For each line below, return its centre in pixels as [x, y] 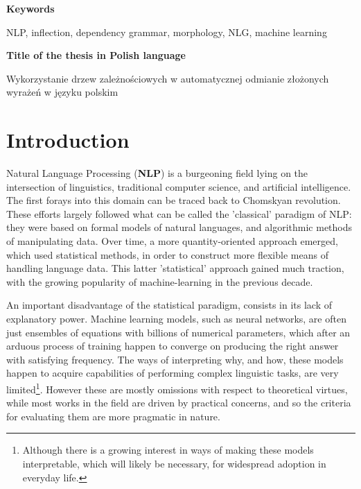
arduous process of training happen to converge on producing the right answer [173, 346]
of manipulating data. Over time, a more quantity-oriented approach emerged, [172, 241]
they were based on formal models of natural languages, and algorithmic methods [179, 227]
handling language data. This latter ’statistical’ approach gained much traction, [175, 268]
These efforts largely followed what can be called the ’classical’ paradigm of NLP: [179, 213]
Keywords [30, 8]
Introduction [68, 140]
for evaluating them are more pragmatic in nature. [113, 416]
